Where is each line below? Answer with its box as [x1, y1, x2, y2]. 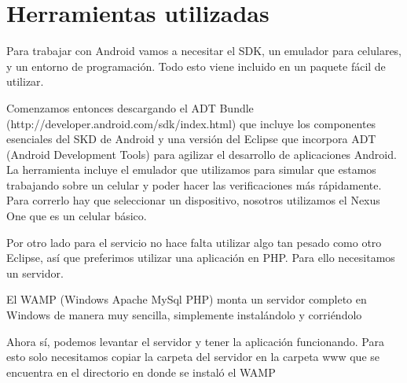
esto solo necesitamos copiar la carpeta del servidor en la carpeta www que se [6, 348, 380, 365]
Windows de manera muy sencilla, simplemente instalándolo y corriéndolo [6, 307, 362, 323]
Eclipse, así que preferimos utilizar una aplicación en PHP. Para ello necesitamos [6, 249, 395, 266]
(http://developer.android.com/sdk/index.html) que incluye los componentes [6, 115, 376, 131]
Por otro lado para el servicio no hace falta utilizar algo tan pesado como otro [6, 234, 382, 250]
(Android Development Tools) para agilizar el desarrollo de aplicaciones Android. [6, 145, 397, 162]
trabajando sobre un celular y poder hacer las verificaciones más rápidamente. [6, 176, 382, 193]
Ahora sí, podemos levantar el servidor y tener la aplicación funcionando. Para [6, 333, 384, 349]
